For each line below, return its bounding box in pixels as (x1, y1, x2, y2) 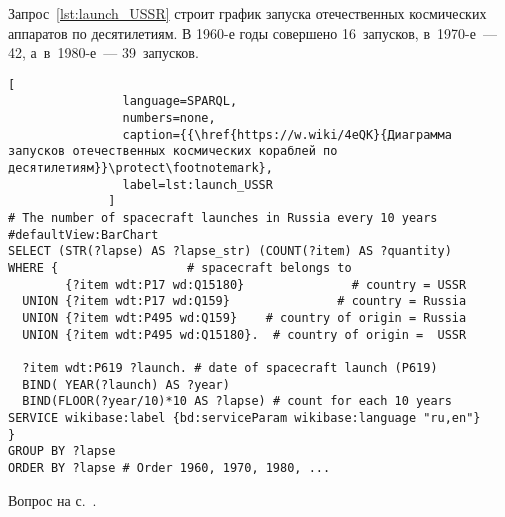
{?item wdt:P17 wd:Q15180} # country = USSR (65, 277, 467, 292)
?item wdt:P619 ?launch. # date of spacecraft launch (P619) (22, 360, 438, 375)
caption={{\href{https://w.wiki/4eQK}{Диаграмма (122, 127, 452, 142)
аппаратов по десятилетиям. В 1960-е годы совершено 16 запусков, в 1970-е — (8, 22, 497, 43)
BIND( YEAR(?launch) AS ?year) (22, 377, 230, 392)
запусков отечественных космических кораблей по (8, 144, 338, 159)
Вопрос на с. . (8, 489, 97, 510)
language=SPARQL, (122, 94, 238, 109)
